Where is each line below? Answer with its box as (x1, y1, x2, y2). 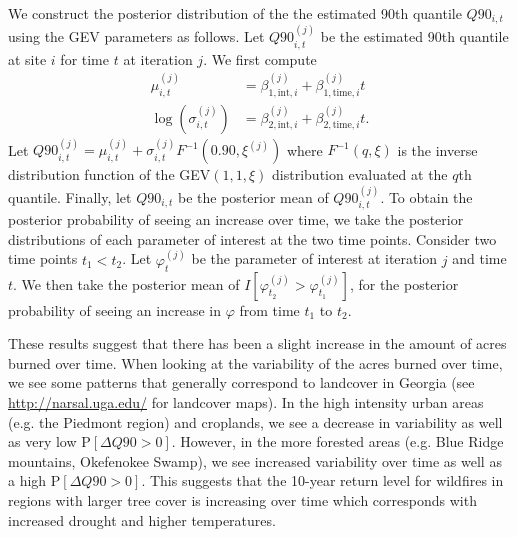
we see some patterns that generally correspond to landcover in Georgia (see (8, 372, 475, 393)
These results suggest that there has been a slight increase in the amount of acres (8, 333, 507, 354)
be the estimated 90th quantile (320, 26, 509, 47)
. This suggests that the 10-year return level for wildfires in (141, 470, 504, 491)
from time (239, 299, 300, 320)
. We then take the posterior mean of (13, 273, 240, 294)
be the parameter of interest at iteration (191, 248, 438, 269)
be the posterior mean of (178, 186, 329, 207)
